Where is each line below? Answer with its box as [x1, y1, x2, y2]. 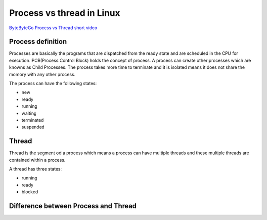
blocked [21, 189, 38, 195]
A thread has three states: [9, 166, 62, 172]
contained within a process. [9, 157, 66, 163]
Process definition [9, 38, 67, 46]
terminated [21, 117, 44, 123]
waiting [21, 110, 37, 116]
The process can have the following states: [9, 81, 97, 87]
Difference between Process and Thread [9, 202, 137, 210]
